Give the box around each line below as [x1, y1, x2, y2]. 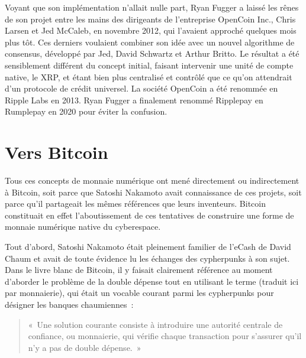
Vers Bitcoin [5, 140, 108, 164]
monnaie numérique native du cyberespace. [5, 220, 161, 233]
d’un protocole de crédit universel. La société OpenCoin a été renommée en [5, 82, 278, 95]
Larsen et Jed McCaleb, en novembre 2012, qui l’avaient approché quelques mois [5, 24, 297, 37]
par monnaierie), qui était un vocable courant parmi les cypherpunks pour [5, 287, 274, 299]
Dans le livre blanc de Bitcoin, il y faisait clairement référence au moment [5, 263, 273, 276]
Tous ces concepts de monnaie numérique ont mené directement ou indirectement [5, 174, 299, 187]
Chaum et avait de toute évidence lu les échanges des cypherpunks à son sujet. [5, 252, 290, 264]
